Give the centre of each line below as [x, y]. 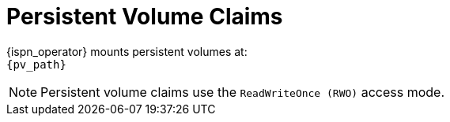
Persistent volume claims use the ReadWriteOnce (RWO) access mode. [242, 92]
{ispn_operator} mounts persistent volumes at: [127, 51]
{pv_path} [36, 64]
